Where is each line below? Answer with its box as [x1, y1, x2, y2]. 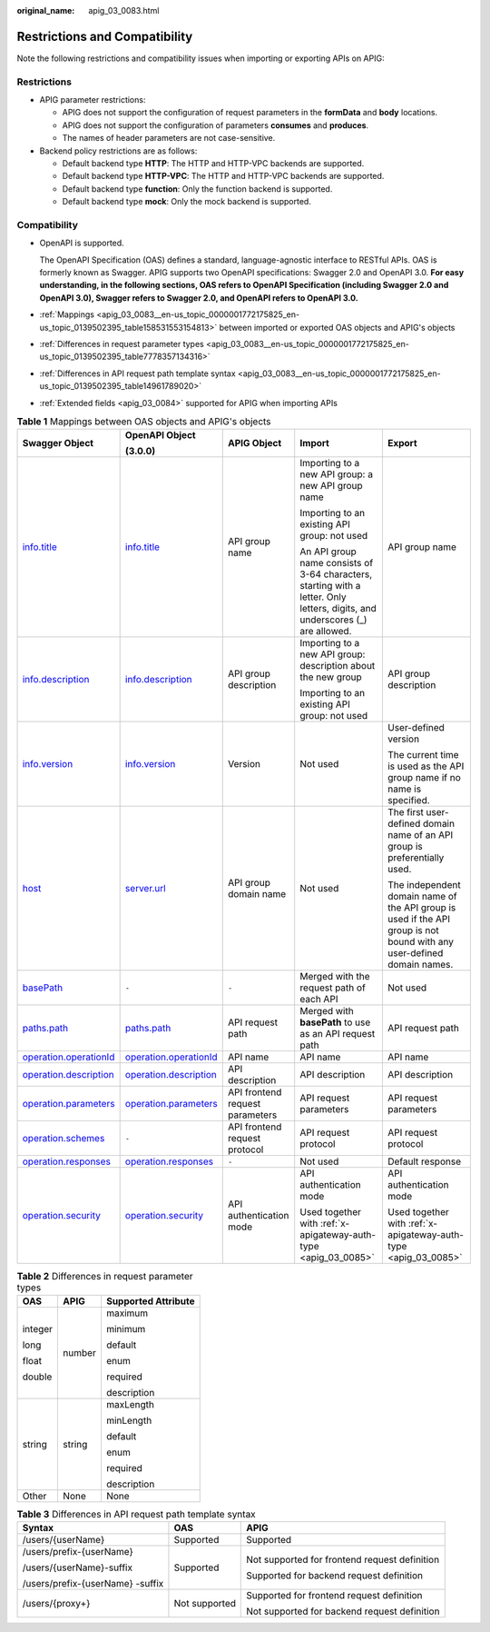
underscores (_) [299, 613, 367, 626]
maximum [105, 1307, 149, 1319]
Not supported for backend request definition [246, 1605, 440, 1617]
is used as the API [387, 760, 465, 772]
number [63, 1346, 97, 1358]
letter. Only [299, 591, 347, 603]
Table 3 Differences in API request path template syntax [16, 1508, 256, 1520]
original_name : [16, 5, 75, 15]
